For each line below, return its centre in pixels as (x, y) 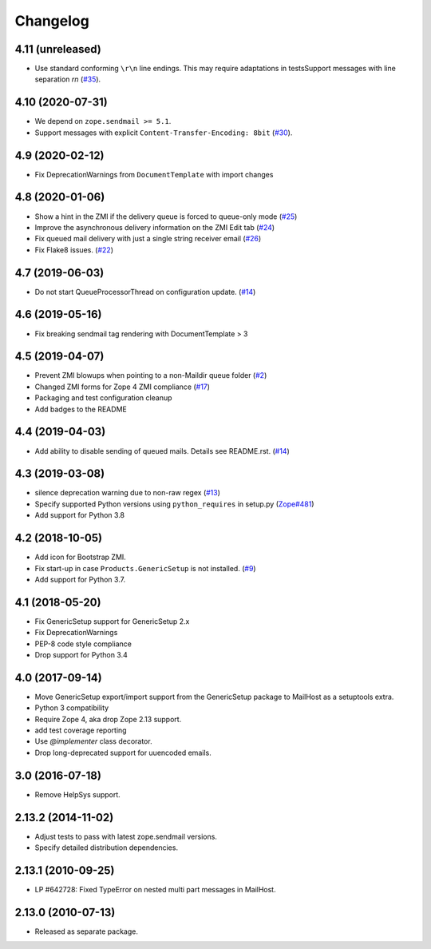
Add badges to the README (81, 409)
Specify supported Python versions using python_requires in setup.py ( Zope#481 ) (174, 504)
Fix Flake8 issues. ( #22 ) (74, 250)
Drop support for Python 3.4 (81, 654)
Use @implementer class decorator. (93, 741)
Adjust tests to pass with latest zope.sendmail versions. (126, 836)
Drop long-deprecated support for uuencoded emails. (123, 752)
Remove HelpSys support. (78, 794)
